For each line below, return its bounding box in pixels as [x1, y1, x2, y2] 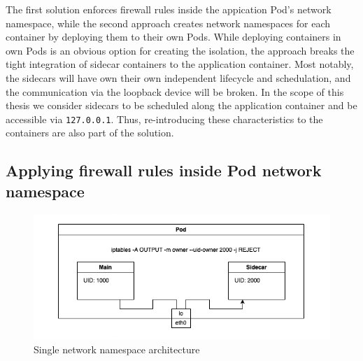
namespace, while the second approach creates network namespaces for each [6, 15, 331, 30]
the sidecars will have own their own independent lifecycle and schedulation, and [6, 70, 351, 85]
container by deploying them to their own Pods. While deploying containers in [6, 29, 341, 44]
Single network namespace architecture [34, 341, 200, 356]
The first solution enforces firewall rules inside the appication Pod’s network [6, 2, 332, 16]
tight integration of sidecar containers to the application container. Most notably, [6, 57, 354, 71]
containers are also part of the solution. [6, 125, 174, 140]
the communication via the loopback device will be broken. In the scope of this [6, 84, 344, 99]
